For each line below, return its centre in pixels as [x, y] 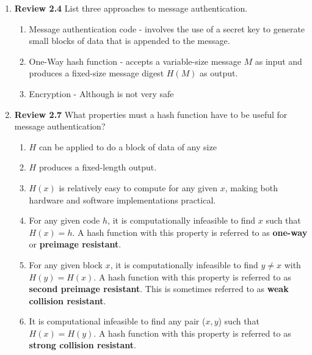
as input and [278, 61]
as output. [219, 73]
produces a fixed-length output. [98, 167]
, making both [252, 187]
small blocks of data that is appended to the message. [129, 41]
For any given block [66, 264]
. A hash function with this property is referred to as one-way [190, 232]
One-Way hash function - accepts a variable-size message [135, 61]
